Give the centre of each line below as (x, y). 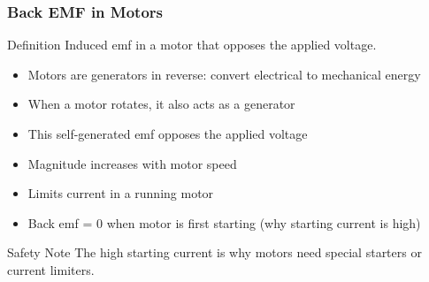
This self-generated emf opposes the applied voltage (168, 133)
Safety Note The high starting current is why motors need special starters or (214, 252)
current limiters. (51, 269)
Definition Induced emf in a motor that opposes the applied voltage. (192, 45)
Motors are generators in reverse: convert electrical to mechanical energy (224, 74)
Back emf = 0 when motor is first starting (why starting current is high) (224, 222)
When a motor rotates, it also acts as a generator (161, 104)
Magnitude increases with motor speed (132, 163)
